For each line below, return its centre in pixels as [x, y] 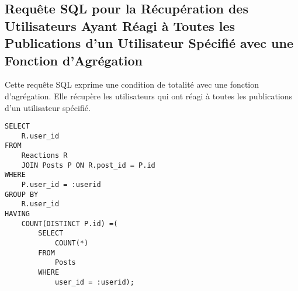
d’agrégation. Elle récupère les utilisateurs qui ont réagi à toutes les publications [149, 96]
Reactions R [44, 156]
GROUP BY [22, 194]
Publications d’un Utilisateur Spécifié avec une [149, 43]
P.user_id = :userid [61, 185]
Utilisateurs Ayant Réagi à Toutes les [120, 25]
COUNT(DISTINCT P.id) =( [70, 224]
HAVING [17, 214]
